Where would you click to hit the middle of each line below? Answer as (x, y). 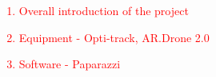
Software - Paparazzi (70, 64)
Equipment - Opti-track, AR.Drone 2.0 (114, 37)
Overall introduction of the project (104, 10)
